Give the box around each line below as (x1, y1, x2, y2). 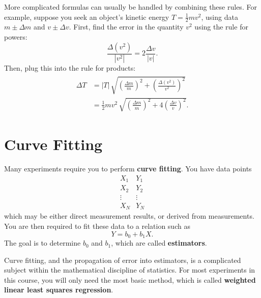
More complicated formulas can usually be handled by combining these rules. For (4, 2, 257, 12)
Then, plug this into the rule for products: (4, 63, 136, 73)
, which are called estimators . (111, 237, 207, 248)
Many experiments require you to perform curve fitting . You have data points (4, 163, 252, 174)
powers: (4, 32, 27, 42)
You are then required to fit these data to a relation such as (4, 221, 190, 231)
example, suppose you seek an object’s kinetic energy (4, 11, 169, 22)
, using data (201, 11, 238, 22)
